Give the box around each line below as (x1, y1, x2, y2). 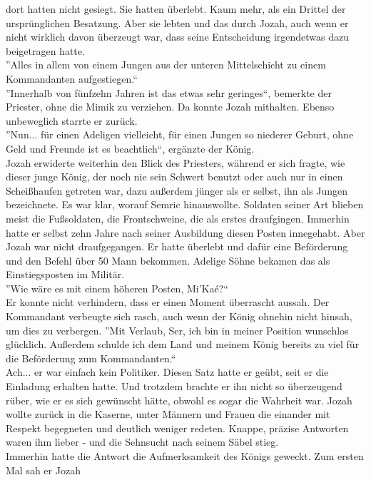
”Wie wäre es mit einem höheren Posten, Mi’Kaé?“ (6, 280, 228, 295)
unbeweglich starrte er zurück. (6, 113, 138, 128)
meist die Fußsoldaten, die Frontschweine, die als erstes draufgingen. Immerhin (6, 210, 350, 225)
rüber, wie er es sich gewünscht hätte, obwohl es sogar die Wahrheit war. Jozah (6, 392, 352, 407)
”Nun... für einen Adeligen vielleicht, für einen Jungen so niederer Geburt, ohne (6, 127, 354, 142)
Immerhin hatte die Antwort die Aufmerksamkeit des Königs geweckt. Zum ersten (6, 449, 364, 463)
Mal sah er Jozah (6, 462, 81, 477)
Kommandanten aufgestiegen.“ (6, 71, 138, 86)
